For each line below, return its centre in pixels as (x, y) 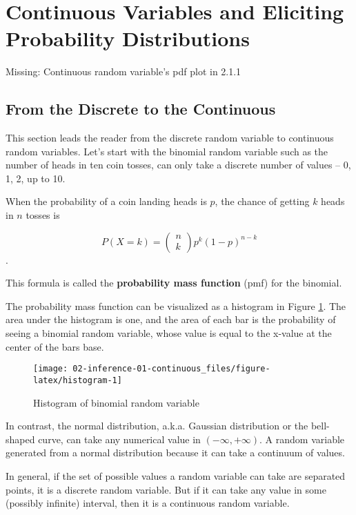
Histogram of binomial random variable (116, 402)
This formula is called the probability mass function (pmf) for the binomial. (174, 283)
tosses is (43, 215)
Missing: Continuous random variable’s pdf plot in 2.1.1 (123, 71)
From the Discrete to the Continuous (141, 109)
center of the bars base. (55, 346)
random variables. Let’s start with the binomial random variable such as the (167, 151)
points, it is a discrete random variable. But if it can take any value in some (166, 489)
